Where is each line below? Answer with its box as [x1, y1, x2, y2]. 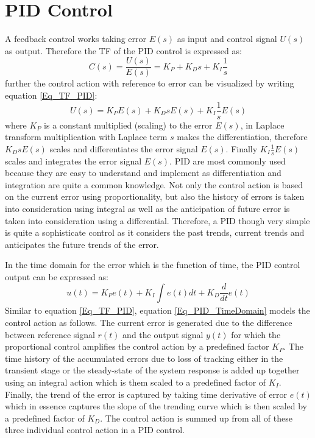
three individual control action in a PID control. [5, 423, 185, 436]
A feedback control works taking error [5, 32, 147, 45]
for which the [231, 328, 281, 341]
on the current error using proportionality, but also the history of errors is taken [5, 190, 305, 203]
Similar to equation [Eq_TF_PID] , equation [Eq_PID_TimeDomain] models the [5, 304, 310, 317]
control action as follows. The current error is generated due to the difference [5, 316, 292, 328]
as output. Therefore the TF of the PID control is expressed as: [5, 44, 242, 57]
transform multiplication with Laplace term [5, 130, 168, 143]
